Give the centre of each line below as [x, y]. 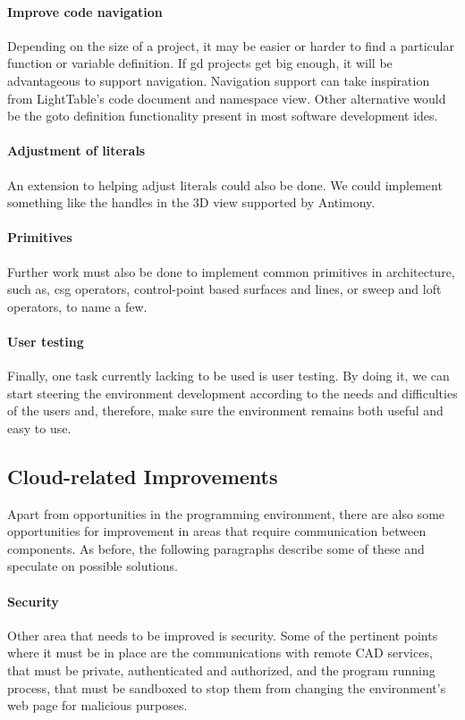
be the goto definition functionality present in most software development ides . [223, 116]
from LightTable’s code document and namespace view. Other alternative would [227, 98]
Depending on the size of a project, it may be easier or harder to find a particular [231, 45]
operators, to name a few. [77, 306]
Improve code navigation [85, 11]
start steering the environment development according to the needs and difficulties [232, 393]
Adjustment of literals [76, 151]
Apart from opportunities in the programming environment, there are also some [226, 513]
